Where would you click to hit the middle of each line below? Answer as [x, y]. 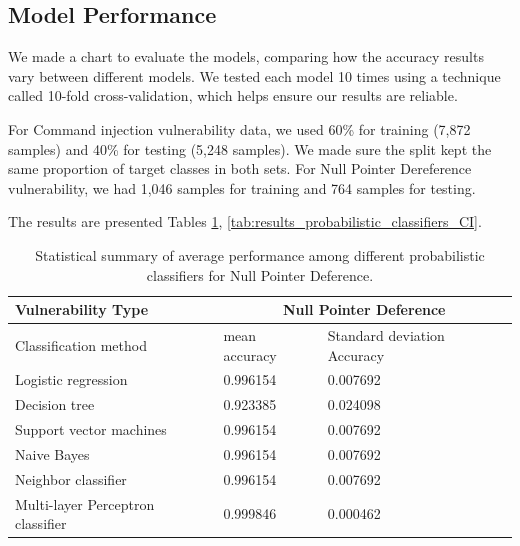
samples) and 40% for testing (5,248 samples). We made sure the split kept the [250, 148]
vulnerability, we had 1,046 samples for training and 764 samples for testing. [242, 187]
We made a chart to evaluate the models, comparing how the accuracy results [246, 56]
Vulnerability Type [82, 309]
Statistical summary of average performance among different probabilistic [260, 254]
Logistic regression [71, 379]
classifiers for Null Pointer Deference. [260, 274]
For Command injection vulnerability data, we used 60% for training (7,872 [239, 128]
